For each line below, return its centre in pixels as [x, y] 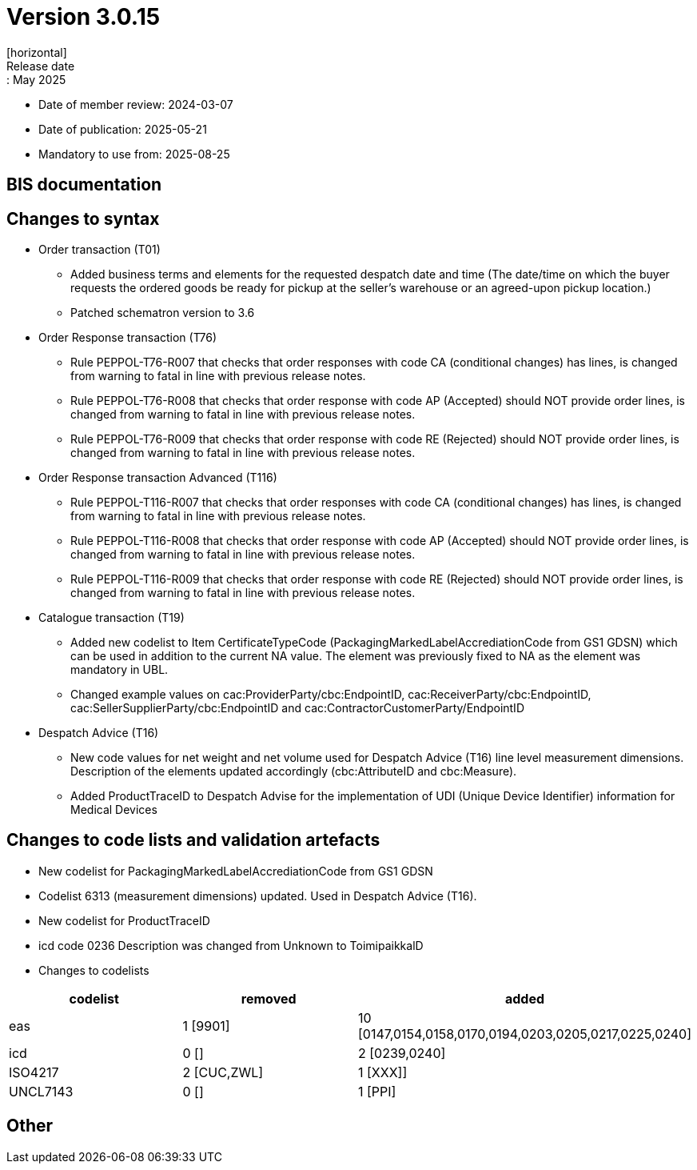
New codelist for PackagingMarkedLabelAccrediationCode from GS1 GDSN [236, 871]
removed [269, 998]
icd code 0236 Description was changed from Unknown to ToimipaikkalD [231, 945]
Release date [41, 66]
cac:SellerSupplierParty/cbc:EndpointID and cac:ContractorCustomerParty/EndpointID [297, 708]
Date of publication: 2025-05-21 [123, 129]
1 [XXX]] [382, 1072]
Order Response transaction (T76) [128, 338]
